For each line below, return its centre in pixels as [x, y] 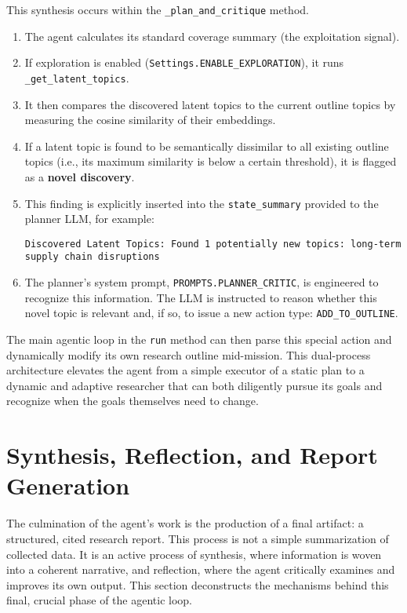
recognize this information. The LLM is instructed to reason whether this [201, 297]
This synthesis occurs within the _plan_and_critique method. [158, 9]
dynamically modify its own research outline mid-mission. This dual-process [189, 354]
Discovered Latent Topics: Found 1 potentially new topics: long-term [213, 244]
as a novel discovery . [80, 176]
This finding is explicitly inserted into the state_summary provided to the [202, 203]
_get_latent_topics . [77, 77]
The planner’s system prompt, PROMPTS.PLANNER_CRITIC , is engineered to [202, 282]
